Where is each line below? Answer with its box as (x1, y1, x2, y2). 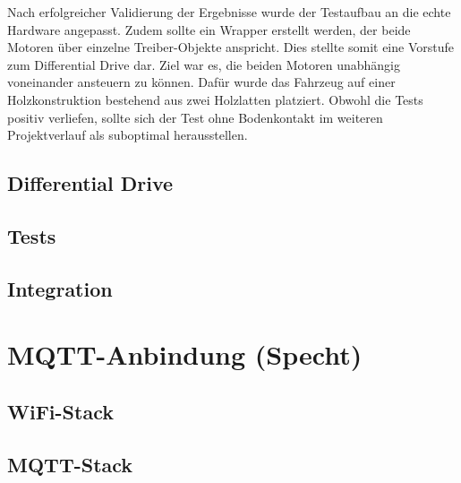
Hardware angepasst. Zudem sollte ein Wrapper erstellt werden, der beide (7, 20, 411, 39)
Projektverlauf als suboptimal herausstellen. (7, 125, 248, 144)
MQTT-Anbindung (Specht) (7, 336, 363, 373)
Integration (7, 274, 113, 302)
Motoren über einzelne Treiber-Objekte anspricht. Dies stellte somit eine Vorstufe (7, 38, 454, 56)
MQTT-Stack (7, 450, 133, 478)
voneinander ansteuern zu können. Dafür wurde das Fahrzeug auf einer (7, 73, 396, 91)
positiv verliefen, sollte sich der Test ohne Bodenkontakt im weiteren (7, 108, 383, 126)
